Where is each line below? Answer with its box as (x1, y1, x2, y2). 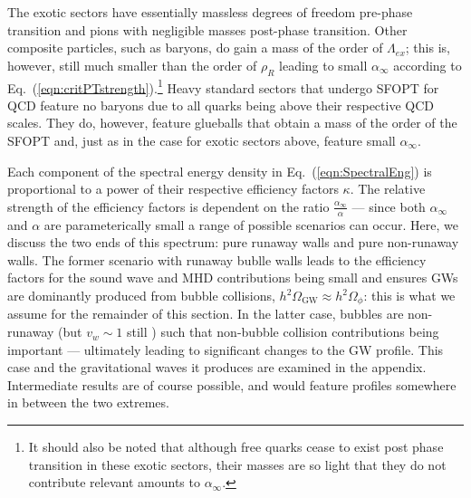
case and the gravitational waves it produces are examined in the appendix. (7, 358, 427, 377)
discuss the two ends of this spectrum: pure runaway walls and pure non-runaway (7, 233, 459, 252)
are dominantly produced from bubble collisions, (7, 286, 275, 304)
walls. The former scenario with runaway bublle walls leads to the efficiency (7, 250, 427, 269)
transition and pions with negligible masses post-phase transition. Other (7, 20, 408, 39)
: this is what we (363, 286, 456, 304)
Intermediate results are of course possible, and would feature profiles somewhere (7, 375, 457, 394)
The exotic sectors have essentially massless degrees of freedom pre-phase (7, 3, 413, 21)
